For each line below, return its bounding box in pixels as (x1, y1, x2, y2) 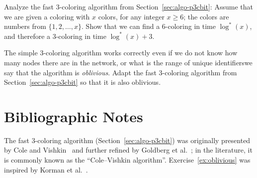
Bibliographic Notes (4, 106, 143, 126)
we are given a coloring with (4, 11, 90, 21)
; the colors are (183, 11, 229, 21)
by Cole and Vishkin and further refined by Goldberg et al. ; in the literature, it (4, 145, 253, 155)
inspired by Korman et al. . (4, 164, 88, 175)
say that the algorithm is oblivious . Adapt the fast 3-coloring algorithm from (4, 67, 237, 77)
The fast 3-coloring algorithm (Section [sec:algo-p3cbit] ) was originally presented (4, 135, 251, 145)
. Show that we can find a (82, 21, 160, 31)
